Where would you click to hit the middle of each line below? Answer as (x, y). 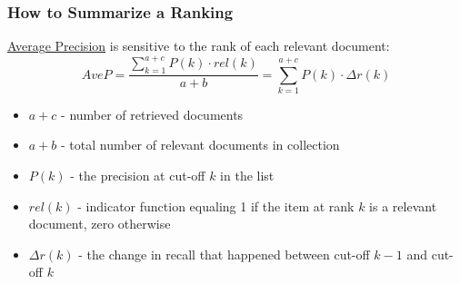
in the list (247, 176)
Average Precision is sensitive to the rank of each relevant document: (199, 46)
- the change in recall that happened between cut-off (224, 254)
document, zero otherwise (100, 224)
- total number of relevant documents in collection (200, 145)
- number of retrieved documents (152, 114)
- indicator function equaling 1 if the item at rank (216, 206)
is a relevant (403, 206)
